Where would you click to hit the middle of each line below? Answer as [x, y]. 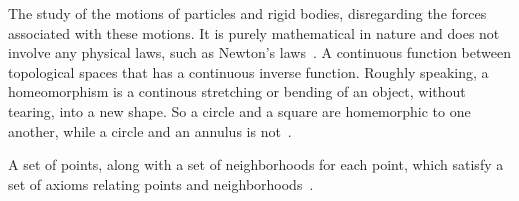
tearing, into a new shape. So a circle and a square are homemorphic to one [239, 110]
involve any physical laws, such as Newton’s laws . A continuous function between [259, 52]
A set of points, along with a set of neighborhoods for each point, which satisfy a [256, 164]
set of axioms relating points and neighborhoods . [161, 183]
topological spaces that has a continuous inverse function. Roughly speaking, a [248, 71]
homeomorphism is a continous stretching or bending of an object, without [237, 91]
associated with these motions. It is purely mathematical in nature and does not [254, 32]
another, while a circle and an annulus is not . [150, 130]
